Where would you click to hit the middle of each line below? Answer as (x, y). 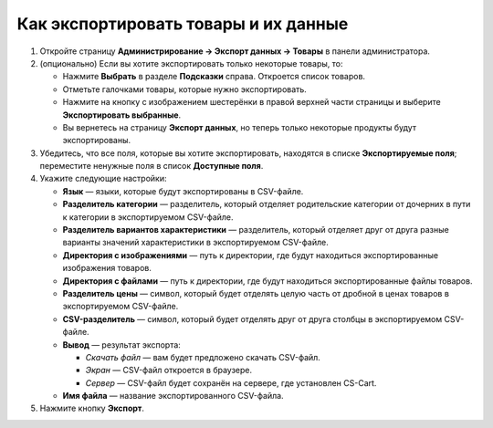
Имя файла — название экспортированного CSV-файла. (173, 396)
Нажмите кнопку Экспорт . (92, 408)
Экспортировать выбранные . (122, 115)
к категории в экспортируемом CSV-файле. (148, 217)
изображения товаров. (107, 268)
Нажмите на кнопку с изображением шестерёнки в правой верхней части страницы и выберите (252, 102)
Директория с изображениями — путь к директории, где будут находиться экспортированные (250, 255)
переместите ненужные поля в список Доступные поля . (152, 166)
